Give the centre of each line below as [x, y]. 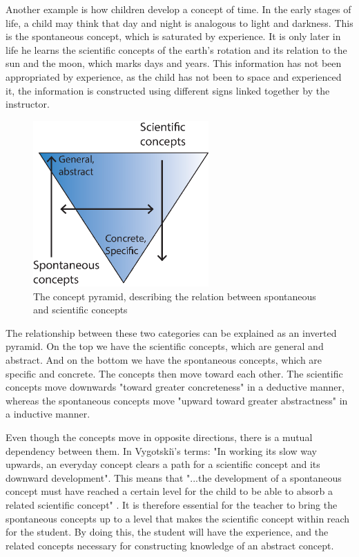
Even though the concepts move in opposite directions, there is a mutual [159, 437]
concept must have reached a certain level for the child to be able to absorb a [169, 491]
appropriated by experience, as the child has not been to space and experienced [174, 76]
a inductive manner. [48, 414]
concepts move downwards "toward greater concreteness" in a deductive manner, [175, 387]
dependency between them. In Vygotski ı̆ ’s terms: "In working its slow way [161, 450]
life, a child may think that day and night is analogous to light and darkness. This [179, 22]
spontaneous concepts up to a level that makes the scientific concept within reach [178, 518]
